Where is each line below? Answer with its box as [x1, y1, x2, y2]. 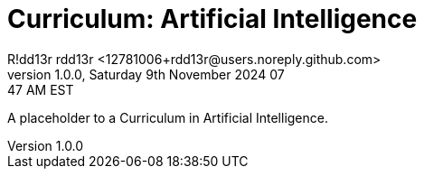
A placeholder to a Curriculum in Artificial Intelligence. [7, 109, 328, 125]
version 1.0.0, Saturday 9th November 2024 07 [7, 66, 285, 82]
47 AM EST [7, 81, 74, 97]
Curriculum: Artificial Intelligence [7, 4, 418, 34]
